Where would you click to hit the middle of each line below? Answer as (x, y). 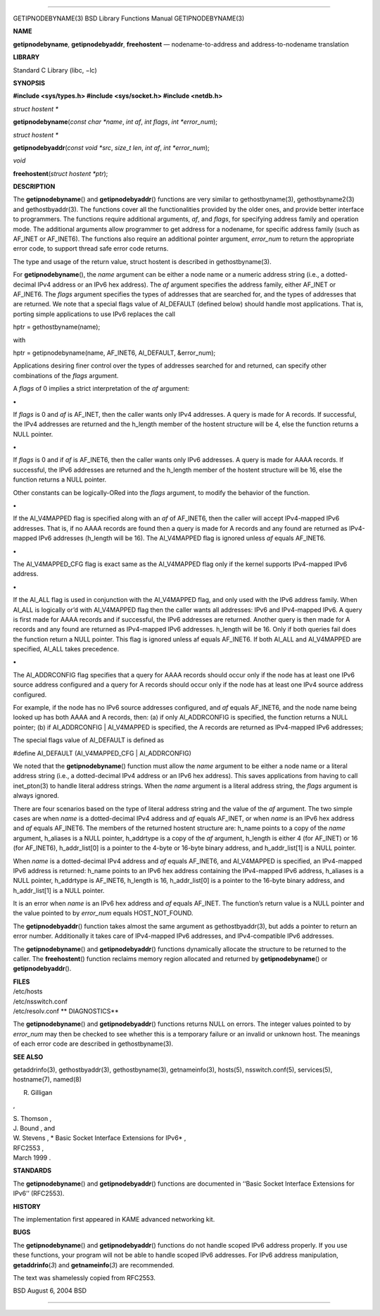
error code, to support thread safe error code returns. (91, 249)
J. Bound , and (34, 1128)
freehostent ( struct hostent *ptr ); (61, 173)
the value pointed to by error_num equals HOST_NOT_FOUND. (103, 913)
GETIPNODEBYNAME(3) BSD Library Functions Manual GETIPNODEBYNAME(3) (129, 18)
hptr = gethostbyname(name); (57, 327)
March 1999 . (32, 1158)
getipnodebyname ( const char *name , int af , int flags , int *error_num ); (115, 122)
